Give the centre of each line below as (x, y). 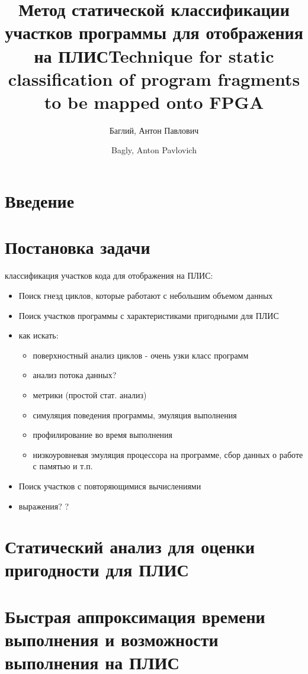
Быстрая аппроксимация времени (135, 616)
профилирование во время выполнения (103, 435)
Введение (40, 201)
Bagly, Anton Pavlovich (154, 150)
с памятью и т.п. (63, 466)
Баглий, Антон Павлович (154, 130)
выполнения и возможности (112, 639)
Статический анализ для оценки (130, 546)
